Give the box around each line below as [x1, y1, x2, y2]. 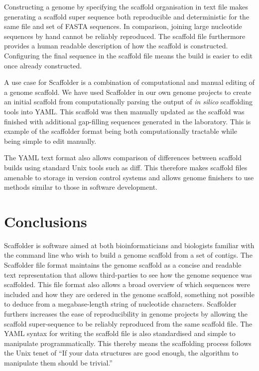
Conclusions [4, 211, 87, 231]
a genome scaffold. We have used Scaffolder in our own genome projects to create [4, 86, 252, 97]
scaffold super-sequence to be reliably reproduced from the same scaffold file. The [4, 318, 253, 329]
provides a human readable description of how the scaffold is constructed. [4, 40, 228, 51]
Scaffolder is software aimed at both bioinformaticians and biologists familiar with [4, 240, 255, 250]
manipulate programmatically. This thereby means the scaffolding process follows [4, 338, 252, 348]
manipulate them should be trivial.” [4, 357, 113, 368]
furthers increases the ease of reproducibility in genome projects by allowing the [4, 308, 248, 319]
